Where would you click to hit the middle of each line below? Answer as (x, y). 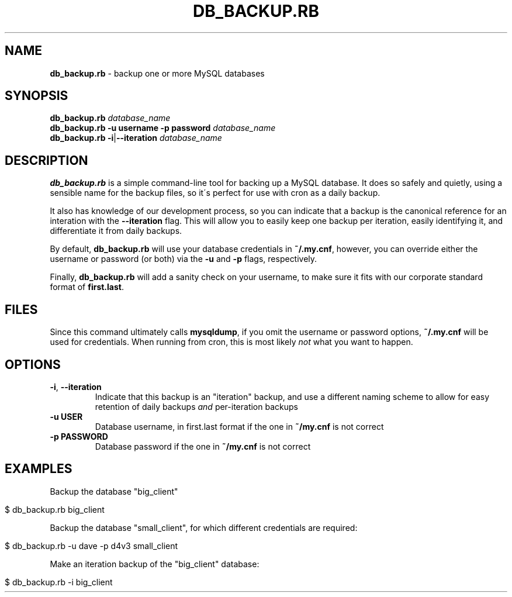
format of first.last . (87, 287)
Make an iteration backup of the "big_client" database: (155, 564)
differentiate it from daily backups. (116, 231)
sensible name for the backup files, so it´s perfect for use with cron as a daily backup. (215, 193)
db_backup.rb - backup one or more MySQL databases (157, 73)
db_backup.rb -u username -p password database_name (163, 128)
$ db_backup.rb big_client (55, 509)
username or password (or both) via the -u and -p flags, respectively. (184, 259)
